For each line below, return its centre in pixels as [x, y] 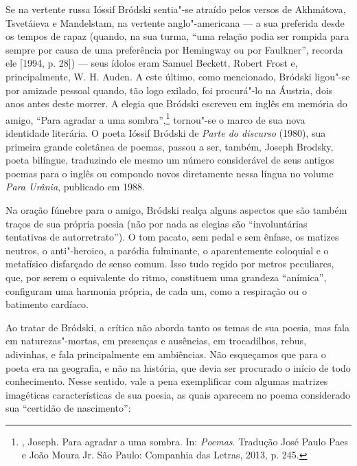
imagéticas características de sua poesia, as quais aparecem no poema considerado [178, 394]
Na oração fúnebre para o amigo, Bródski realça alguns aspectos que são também [176, 209]
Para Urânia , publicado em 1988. [75, 187]
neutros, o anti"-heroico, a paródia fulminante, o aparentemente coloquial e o [167, 250]
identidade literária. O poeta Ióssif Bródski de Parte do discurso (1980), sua [166, 133]
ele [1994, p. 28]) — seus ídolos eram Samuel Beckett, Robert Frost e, [152, 63]
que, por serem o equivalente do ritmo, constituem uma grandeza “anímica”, [166, 277]
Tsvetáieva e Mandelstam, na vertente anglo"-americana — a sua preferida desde [175, 22]
